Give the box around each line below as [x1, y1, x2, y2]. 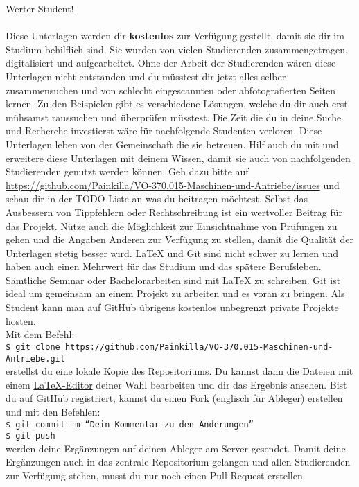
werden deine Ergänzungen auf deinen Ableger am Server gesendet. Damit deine [6, 441, 346, 455]
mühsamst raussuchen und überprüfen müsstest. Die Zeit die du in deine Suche [6, 109, 342, 124]
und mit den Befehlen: [6, 404, 100, 418]
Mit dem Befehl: [6, 327, 75, 342]
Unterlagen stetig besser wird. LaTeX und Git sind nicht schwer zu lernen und [6, 245, 338, 260]
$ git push [6, 431, 55, 441]
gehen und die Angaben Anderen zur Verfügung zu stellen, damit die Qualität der [6, 232, 353, 247]
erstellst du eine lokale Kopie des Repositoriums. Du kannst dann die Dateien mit [6, 364, 353, 378]
